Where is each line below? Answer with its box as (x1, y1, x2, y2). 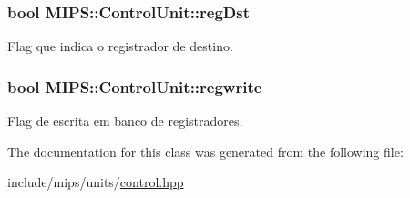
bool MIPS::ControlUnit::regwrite (7, 75, 262, 98)
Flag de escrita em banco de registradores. (7, 111, 243, 130)
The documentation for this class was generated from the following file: (7, 141, 404, 161)
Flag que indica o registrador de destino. (7, 36, 233, 56)
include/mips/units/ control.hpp (7, 172, 184, 192)
